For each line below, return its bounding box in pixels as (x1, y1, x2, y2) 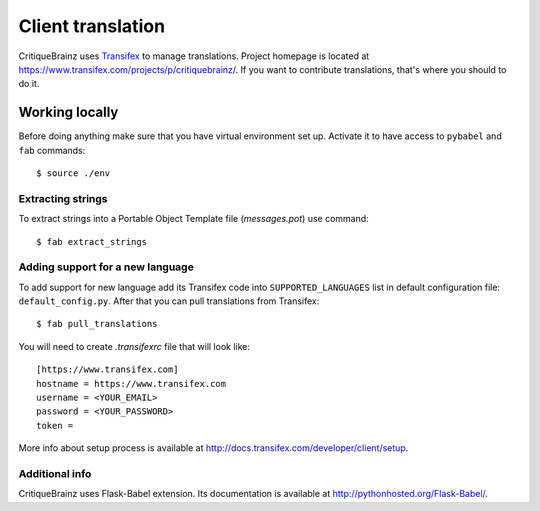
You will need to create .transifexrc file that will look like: (18, 340, 250, 352)
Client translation (18, 15, 165, 37)
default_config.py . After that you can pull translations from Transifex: (18, 295, 320, 307)
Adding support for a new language (18, 260, 194, 274)
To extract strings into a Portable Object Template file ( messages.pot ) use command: (18, 213, 369, 225)
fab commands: (18, 144, 86, 156)
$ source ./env (36, 168, 111, 179)
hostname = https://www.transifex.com (36, 378, 227, 389)
